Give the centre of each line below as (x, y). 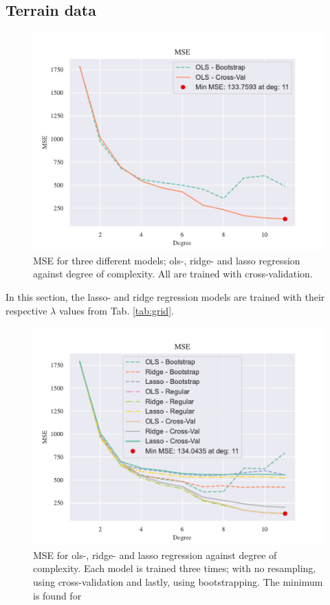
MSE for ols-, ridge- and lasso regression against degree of (155, 555)
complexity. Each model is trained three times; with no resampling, (175, 568)
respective (26, 310)
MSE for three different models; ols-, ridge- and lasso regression (167, 260)
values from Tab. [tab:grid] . (116, 310)
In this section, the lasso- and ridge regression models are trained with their (165, 296)
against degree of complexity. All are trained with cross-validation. (173, 274)
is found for (57, 595)
